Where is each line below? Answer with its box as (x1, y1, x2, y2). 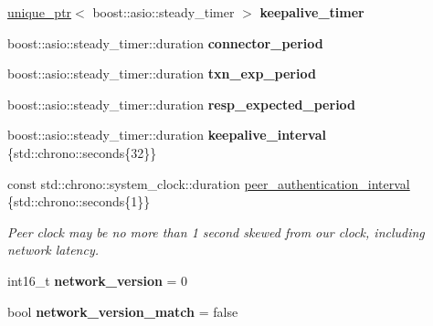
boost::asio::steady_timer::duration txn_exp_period (7, 64, 316, 83)
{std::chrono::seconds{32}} (7, 142, 157, 162)
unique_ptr (7, 3, 72, 21)
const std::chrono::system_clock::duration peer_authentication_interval (7, 174, 410, 193)
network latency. (7, 240, 100, 259)
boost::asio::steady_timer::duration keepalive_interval (7, 125, 326, 144)
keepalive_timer (259, 3, 364, 21)
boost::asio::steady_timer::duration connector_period (7, 33, 323, 52)
